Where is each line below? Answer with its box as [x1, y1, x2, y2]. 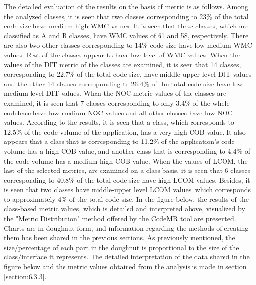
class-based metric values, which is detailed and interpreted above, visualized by [4, 203, 245, 214]
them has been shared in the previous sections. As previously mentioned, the [4, 232, 235, 243]
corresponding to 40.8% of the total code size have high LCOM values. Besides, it [4, 174, 250, 185]
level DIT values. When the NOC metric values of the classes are [30, 88, 226, 98]
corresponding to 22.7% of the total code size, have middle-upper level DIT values [4, 69, 252, 79]
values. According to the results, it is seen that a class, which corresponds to [4, 117, 234, 127]
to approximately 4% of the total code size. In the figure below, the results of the [4, 194, 249, 204]
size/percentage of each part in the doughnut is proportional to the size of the [4, 242, 239, 252]
